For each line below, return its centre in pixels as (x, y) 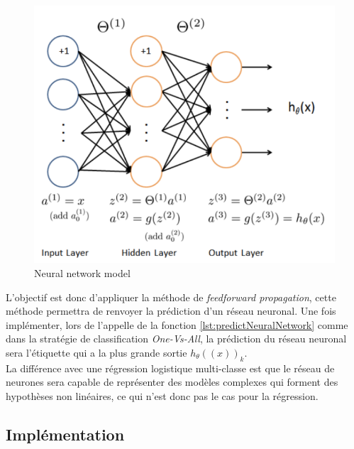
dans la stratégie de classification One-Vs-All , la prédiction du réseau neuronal (176, 339)
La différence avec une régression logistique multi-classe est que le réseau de (170, 368)
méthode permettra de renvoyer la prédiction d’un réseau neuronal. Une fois (171, 311)
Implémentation (65, 434)
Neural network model (82, 272)
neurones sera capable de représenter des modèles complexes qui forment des (172, 382)
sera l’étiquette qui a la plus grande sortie (96, 352)
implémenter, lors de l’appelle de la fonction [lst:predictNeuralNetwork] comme (177, 324)
